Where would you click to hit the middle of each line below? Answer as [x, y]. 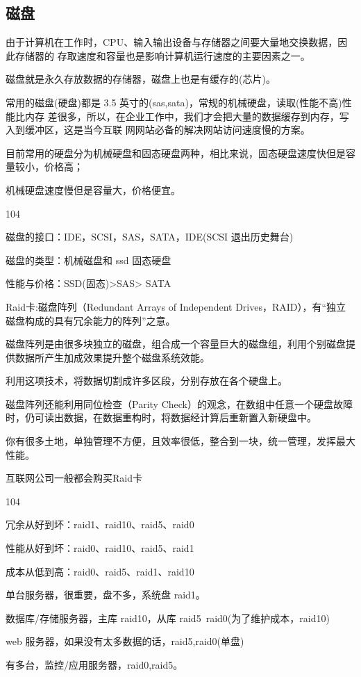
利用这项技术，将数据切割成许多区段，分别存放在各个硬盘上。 [146, 381]
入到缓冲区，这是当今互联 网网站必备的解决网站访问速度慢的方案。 [158, 130]
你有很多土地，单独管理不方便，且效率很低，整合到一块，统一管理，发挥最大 [180, 441]
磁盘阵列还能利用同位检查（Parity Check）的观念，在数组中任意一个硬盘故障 [179, 403]
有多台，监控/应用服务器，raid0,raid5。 [94, 665]
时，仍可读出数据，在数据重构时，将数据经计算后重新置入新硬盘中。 [161, 417]
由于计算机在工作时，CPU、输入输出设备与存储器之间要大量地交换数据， [172, 42]
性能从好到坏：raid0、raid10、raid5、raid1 [100, 548]
